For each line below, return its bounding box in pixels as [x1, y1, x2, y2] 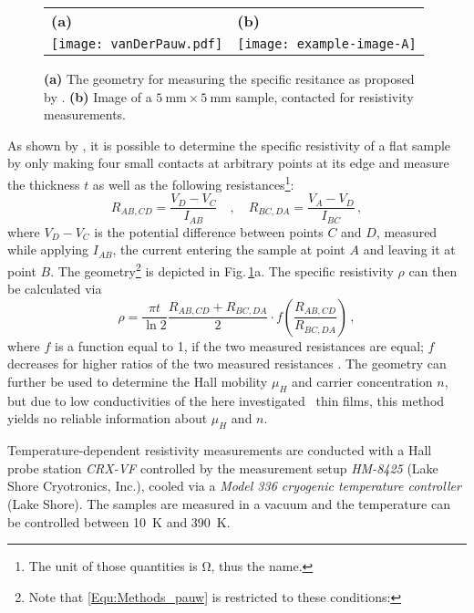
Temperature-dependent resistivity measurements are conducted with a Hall [7, 441, 432, 460]
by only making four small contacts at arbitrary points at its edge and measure [7, 153, 449, 172]
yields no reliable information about [7, 409, 208, 428]
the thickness [7, 174, 80, 193]
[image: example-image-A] [237, 36, 417, 51]
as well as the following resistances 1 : [92, 171, 294, 193]
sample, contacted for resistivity [235, 87, 414, 106]
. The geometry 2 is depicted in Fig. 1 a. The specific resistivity [50, 258, 394, 280]
